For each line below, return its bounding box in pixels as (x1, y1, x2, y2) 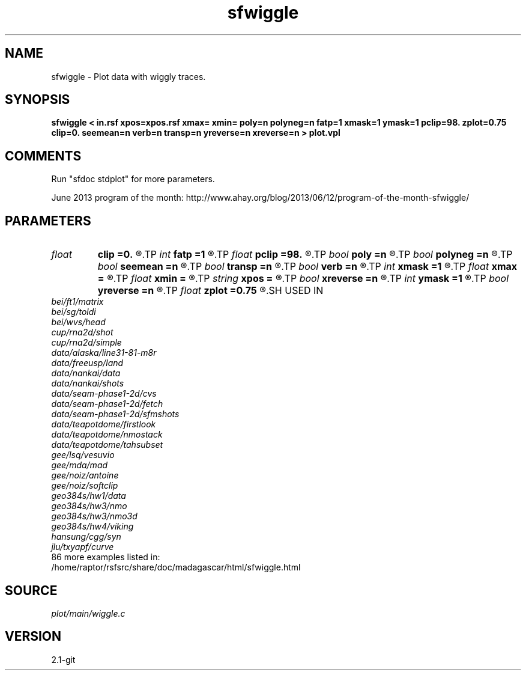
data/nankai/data (51, 368, 121, 379)
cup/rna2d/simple (51, 337, 122, 348)
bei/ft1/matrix (51, 296, 104, 307)
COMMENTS (5, 148, 82, 163)
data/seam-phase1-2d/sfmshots (51, 409, 180, 420)
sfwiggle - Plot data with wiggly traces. (51, 71, 206, 82)
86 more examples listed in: (51, 552, 160, 563)
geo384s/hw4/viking (51, 521, 134, 532)
